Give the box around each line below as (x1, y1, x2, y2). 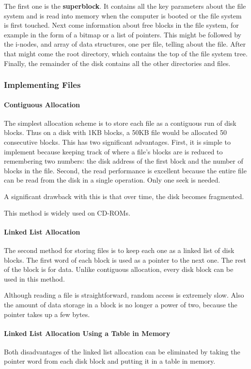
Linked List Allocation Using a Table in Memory (4, 328, 171, 338)
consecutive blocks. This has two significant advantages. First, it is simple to (4, 136, 231, 147)
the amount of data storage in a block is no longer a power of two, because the (4, 299, 237, 309)
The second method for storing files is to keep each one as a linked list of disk (4, 245, 235, 255)
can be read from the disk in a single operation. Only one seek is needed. (4, 175, 220, 185)
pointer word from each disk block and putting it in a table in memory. (4, 356, 216, 366)
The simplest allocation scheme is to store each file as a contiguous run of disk (4, 117, 236, 128)
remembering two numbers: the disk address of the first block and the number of (4, 156, 243, 166)
